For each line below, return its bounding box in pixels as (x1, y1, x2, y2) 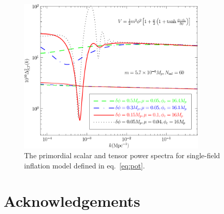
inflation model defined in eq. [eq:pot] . (24, 160, 145, 171)
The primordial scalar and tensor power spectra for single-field (24, 150, 220, 161)
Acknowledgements (4, 190, 140, 211)
